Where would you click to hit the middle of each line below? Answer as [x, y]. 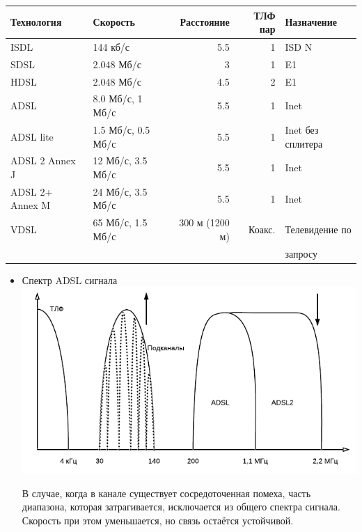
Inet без [302, 129]
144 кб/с [111, 46]
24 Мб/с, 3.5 [120, 191]
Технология [36, 22]
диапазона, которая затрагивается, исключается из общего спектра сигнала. [181, 507]
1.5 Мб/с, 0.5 [121, 129]
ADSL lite [32, 136]
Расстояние [205, 22]
